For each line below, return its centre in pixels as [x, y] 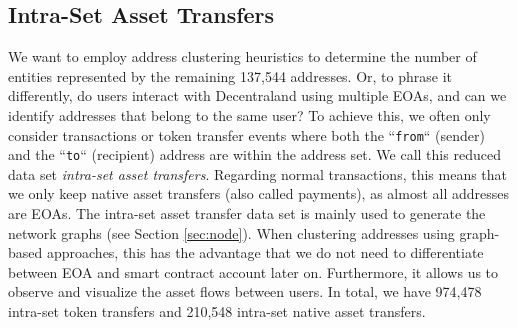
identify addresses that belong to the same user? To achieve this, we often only [249, 114]
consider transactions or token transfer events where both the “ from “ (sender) [246, 134]
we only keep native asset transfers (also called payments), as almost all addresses [258, 193]
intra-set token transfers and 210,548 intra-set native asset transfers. [217, 311]
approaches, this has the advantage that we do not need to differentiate [265, 252]
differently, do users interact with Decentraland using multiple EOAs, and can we [257, 95]
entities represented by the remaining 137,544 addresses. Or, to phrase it [230, 75]
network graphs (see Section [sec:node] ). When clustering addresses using [231, 232]
